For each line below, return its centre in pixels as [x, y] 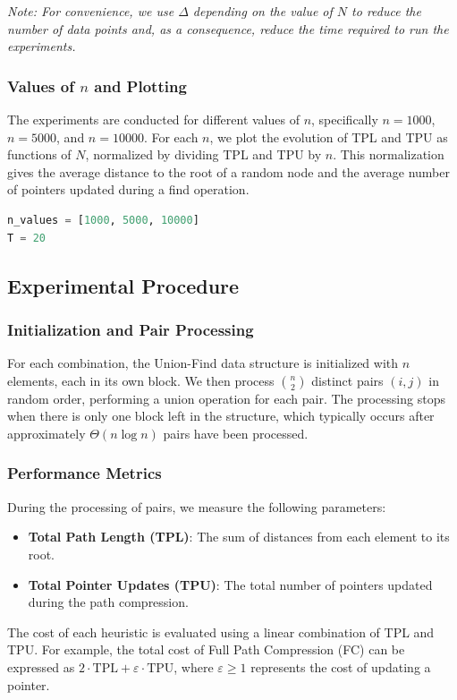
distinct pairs [347, 380]
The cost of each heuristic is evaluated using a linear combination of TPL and [221, 632]
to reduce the [386, 11]
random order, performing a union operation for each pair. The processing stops [226, 398]
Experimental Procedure [123, 285]
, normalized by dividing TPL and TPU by [203, 154]
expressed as [41, 666]
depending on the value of [262, 11]
